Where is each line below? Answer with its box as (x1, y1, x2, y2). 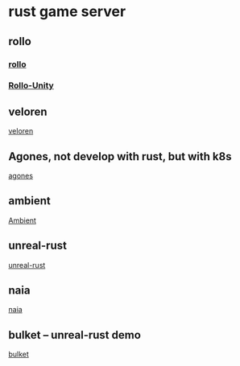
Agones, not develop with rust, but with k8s (8, 150, 232, 163)
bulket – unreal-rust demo (8, 328, 141, 342)
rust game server (8, 2, 126, 21)
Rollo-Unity (8, 80, 54, 91)
